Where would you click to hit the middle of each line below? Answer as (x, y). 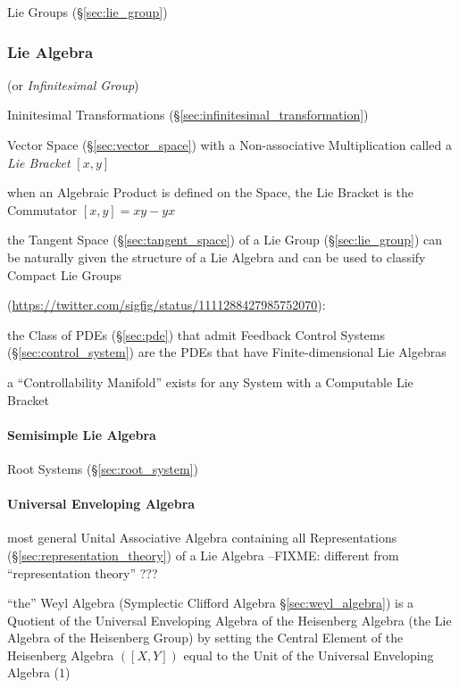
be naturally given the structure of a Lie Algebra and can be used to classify (217, 257)
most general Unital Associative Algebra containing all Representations (202, 538)
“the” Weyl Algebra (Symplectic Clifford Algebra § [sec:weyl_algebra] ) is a (211, 603)
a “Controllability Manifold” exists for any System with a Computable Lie (210, 381)
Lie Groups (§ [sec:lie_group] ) (88, 12)
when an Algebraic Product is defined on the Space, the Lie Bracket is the (211, 192)
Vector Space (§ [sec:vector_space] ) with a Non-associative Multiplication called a (229, 145)
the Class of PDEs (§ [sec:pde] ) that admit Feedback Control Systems (196, 334)
